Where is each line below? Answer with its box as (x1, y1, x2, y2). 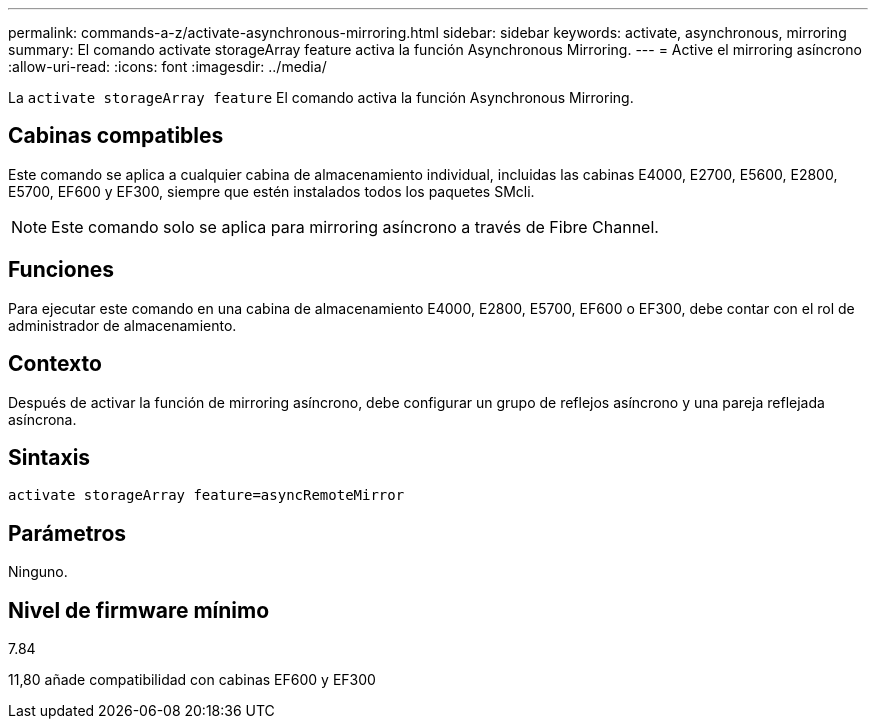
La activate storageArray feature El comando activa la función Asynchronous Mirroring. (8, 89, 634, 106)
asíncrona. (8, 410, 77, 428)
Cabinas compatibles (8, 123, 224, 149)
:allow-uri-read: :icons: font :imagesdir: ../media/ (8, 58, 327, 75)
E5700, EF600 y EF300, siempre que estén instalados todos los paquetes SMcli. (8, 182, 535, 200)
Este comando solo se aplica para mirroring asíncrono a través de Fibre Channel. (51, 216, 659, 237)
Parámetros (8, 520, 127, 546)
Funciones (8, 257, 115, 283)
